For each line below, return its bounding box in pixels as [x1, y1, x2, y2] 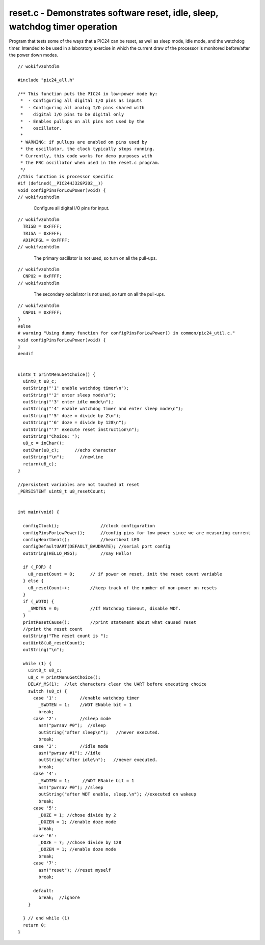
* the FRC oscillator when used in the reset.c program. [20, 160, 160, 165]
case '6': [33, 833, 57, 838]
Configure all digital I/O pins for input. [33, 205, 110, 211]
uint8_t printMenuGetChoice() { [18, 371, 96, 377]
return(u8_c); [23, 461, 57, 467]
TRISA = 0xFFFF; [23, 230, 62, 236]
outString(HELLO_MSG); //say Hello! [23, 550, 132, 556]
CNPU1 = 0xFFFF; [23, 310, 62, 315]
